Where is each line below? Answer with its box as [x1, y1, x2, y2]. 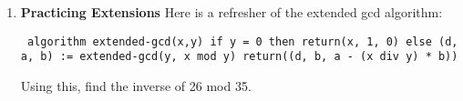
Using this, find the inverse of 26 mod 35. [20, 76, 252, 95]
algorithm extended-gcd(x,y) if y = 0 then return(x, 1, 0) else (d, [26, 35, 458, 48]
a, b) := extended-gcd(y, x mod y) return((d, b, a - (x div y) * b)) [20, 50, 458, 64]
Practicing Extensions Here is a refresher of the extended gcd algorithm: [20, 3, 443, 21]
